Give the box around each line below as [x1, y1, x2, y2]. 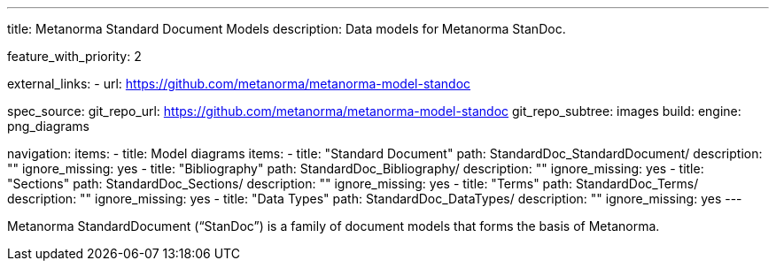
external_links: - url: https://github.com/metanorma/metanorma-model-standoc [7, 76, 471, 91]
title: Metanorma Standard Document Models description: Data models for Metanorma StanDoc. [7, 21, 566, 36]
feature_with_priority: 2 [7, 49, 142, 64]
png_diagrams [7, 119, 90, 134]
